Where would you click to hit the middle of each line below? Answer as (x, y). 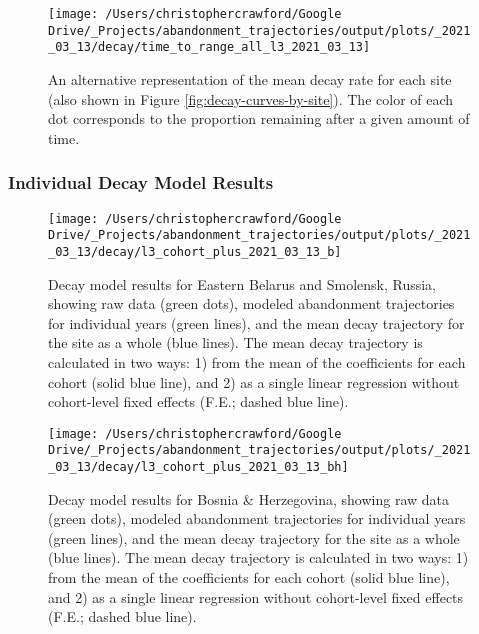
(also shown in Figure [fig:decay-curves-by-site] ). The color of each (251, 98)
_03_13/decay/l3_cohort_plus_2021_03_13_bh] (198, 467)
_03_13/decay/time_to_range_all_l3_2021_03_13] (209, 47)
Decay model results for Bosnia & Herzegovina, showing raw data (248, 498)
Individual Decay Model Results (141, 182)
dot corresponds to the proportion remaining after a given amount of (259, 118)
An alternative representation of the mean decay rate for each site (250, 78)
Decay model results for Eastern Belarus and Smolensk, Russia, (242, 283)
